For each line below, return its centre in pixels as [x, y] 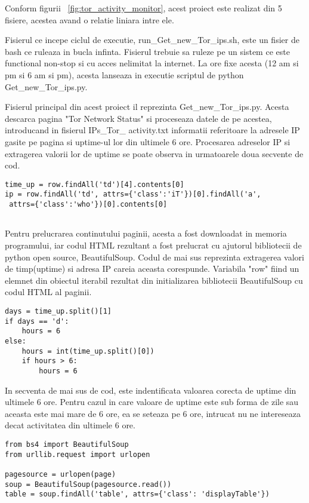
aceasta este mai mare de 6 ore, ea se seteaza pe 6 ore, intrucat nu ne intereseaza [153, 413]
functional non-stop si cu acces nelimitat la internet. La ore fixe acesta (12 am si [152, 63]
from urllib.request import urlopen [78, 454]
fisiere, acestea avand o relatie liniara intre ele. [89, 19]
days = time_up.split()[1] [58, 311]
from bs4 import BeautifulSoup [67, 444]
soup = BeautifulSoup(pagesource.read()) [88, 484]
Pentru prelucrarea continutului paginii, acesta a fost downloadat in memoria [146, 233]
